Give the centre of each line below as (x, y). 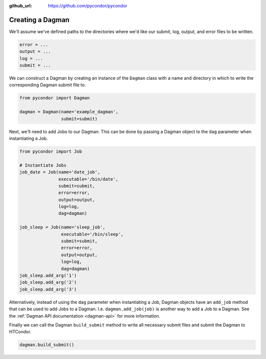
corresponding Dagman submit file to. (48, 85)
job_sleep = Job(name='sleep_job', (62, 227)
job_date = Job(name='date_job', (60, 172)
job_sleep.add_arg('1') (48, 275)
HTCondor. (20, 332)
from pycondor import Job (51, 151)
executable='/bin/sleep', (92, 234)
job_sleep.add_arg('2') (48, 282)
